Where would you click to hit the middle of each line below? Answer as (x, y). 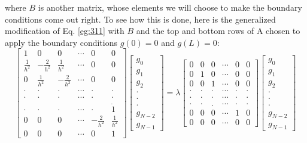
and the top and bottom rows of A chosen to (218, 31)
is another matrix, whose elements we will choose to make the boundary (170, 7)
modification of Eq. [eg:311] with (65, 31)
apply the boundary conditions (61, 42)
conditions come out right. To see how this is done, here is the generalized (140, 19)
